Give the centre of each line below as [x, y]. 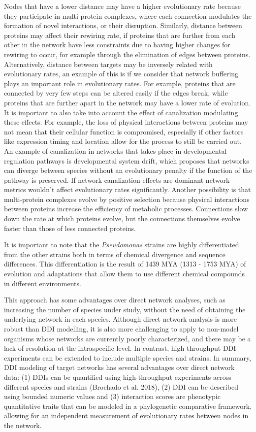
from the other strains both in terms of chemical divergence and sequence [115, 254]
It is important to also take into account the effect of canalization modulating [121, 112]
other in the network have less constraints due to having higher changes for [117, 45]
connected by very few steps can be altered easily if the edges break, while [116, 93]
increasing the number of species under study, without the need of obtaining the [125, 309]
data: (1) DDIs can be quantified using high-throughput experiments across [118, 377]
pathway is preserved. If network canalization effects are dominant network [117, 180]
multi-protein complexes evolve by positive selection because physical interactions [127, 199]
